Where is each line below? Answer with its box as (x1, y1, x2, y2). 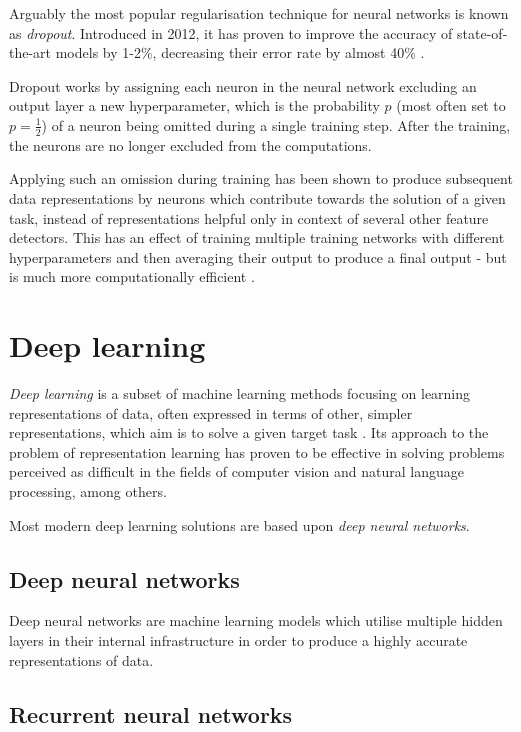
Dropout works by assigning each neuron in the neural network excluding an (9, 75, 477, 96)
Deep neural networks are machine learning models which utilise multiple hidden (9, 610, 503, 631)
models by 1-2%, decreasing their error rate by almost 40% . (55, 42, 425, 63)
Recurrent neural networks (9, 698, 293, 729)
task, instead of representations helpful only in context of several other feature (9, 207, 489, 228)
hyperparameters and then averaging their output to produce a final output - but (9, 246, 507, 267)
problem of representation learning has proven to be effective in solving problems (9, 441, 505, 462)
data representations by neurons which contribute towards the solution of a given (9, 187, 506, 208)
